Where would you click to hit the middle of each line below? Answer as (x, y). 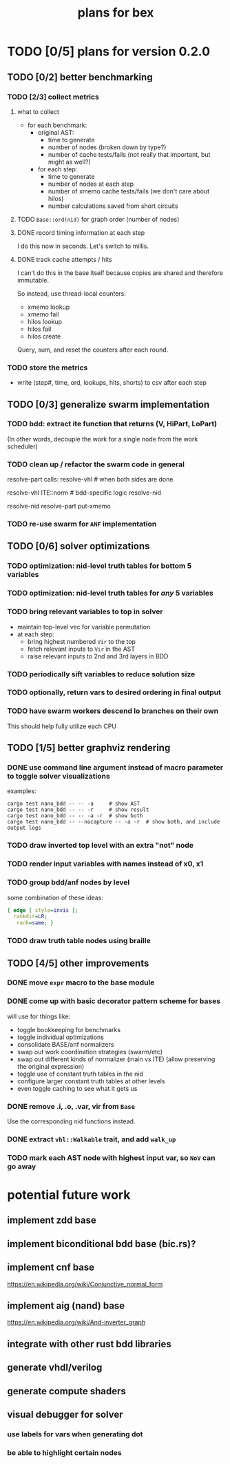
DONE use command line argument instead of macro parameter (115, 768)
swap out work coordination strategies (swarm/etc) (90, 1052)
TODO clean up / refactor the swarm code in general (96, 464)
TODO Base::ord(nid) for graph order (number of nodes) (98, 219)
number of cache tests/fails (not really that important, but (129, 154)
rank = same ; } (35, 923)
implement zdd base (52, 1220)
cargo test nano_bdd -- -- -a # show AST (73, 804)
